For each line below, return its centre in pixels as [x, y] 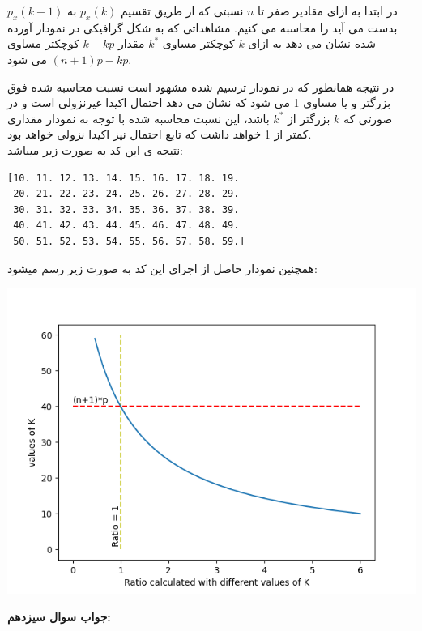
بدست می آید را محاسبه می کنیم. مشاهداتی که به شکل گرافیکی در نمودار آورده [202, 27]
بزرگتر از [309, 118]
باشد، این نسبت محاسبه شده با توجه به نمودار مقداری [139, 118]
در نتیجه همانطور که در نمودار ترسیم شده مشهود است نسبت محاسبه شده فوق [201, 86]
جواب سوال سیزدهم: [59, 616]
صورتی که [368, 118]
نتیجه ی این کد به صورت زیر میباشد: [95, 149]
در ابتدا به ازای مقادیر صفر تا [328, 11]
